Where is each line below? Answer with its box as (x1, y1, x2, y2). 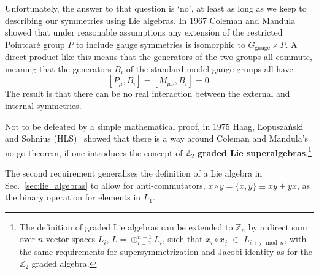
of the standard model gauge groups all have (126, 62, 293, 75)
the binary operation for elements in (5, 191, 141, 204)
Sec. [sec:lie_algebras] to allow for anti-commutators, (5, 178, 206, 191)
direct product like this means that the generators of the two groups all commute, (5, 50, 312, 63)
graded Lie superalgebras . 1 (197, 144, 312, 159)
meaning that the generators (5, 62, 112, 75)
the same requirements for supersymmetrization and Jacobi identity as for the (19, 245, 312, 257)
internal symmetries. (5, 99, 82, 112)
